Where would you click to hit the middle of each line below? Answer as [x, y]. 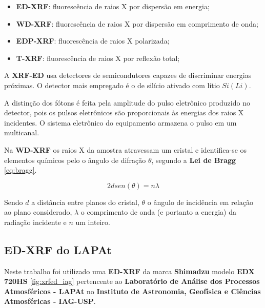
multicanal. [22, 132]
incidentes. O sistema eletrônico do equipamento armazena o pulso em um [120, 122]
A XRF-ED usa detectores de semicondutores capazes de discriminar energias [128, 75]
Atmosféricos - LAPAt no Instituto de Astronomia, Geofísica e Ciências [132, 291]
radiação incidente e [35, 222]
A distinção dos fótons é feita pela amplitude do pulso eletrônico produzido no [127, 102]
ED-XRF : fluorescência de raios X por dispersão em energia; [113, 6]
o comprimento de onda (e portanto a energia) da [158, 212]
